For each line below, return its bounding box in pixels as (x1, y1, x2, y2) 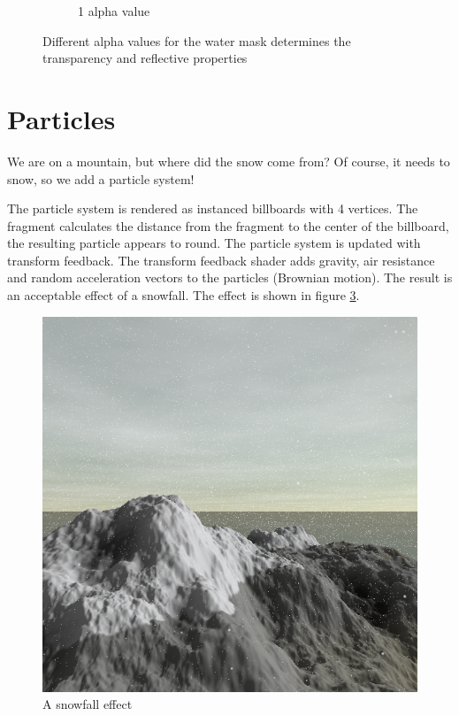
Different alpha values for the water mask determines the (42, 31, 351, 50)
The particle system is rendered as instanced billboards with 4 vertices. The (7, 199, 418, 218)
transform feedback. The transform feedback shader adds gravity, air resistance (7, 250, 435, 269)
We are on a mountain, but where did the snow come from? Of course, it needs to (7, 151, 450, 170)
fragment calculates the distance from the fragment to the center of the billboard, (7, 216, 449, 235)
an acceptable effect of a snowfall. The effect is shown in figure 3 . (7, 286, 360, 304)
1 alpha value (78, 2, 150, 19)
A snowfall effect (42, 695, 133, 713)
